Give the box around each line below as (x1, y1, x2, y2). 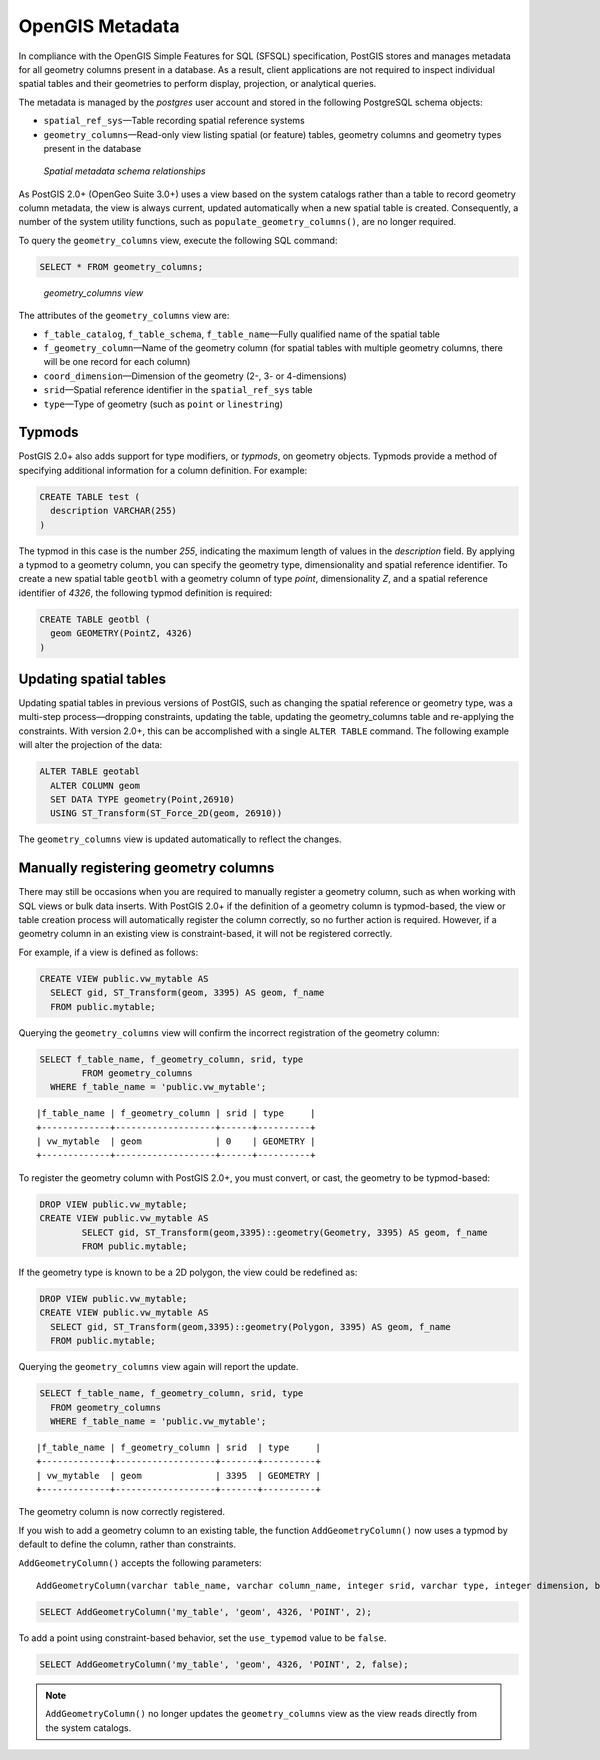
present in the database (43, 142, 142, 154)
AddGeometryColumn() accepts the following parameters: (18, 1556, 262, 1569)
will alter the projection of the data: (18, 739, 163, 751)
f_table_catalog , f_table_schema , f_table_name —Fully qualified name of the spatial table (43, 328, 440, 340)
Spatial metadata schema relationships (43, 165, 206, 177)
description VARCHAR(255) (50, 505, 177, 517)
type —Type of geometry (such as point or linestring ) (43, 398, 284, 410)
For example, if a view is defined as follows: (18, 946, 199, 958)
